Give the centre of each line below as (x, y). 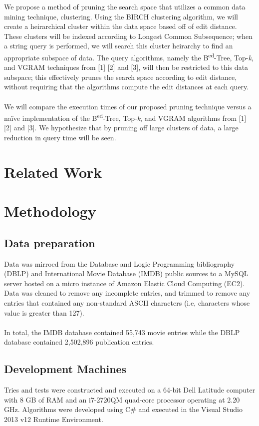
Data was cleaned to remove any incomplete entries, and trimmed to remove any (127, 293)
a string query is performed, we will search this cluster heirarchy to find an (119, 46)
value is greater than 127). (44, 312)
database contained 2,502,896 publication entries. (79, 342)
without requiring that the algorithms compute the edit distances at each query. (127, 87)
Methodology (50, 211)
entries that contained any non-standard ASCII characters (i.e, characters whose (127, 302)
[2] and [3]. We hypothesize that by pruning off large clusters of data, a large (121, 128)
